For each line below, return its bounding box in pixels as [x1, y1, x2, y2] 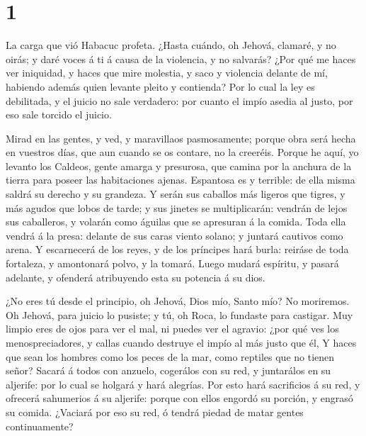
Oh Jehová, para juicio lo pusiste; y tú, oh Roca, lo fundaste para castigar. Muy [6, 307, 353, 322]
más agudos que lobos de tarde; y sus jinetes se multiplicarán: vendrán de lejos [6, 200, 348, 215]
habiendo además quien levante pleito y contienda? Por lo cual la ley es [6, 79, 315, 94]
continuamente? [6, 418, 74, 433]
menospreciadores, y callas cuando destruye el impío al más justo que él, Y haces [6, 335, 357, 350]
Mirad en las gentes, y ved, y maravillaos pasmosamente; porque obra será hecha [6, 130, 356, 145]
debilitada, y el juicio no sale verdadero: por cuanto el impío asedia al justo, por [6, 93, 353, 108]
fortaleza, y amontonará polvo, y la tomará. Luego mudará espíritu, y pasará [6, 256, 339, 271]
